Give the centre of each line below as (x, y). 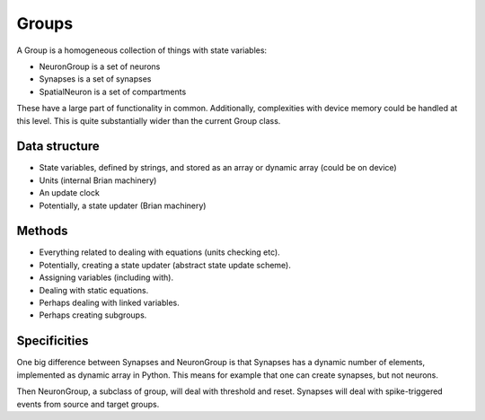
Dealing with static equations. (94, 290)
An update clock (70, 193)
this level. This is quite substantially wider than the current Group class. (149, 120)
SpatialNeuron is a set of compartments (113, 92)
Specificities (53, 341)
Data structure (58, 147)
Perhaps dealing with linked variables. (109, 303)
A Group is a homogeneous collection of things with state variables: (142, 50)
